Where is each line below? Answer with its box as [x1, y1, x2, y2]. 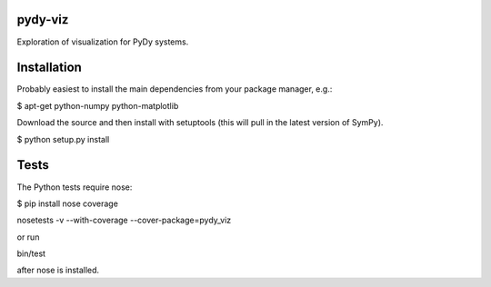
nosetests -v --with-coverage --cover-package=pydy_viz [16, 214, 232, 226]
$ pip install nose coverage [16, 198, 118, 209]
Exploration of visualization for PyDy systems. [16, 36, 189, 47]
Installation [16, 60, 82, 75]
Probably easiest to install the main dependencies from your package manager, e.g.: [16, 84, 333, 94]
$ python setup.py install [16, 134, 110, 144]
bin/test [16, 248, 45, 259]
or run [16, 232, 40, 242]
